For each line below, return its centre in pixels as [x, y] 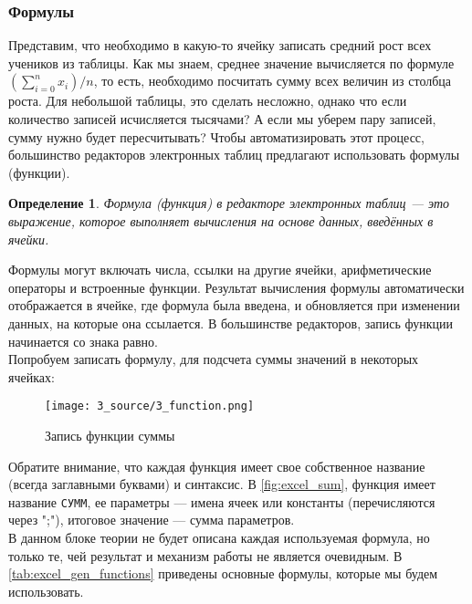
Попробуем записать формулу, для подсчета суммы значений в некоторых [214, 359]
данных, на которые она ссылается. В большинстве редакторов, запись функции [231, 323]
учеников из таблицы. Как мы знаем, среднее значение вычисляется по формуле [231, 62]
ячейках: [31, 376]
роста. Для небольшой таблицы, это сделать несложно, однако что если [208, 101]
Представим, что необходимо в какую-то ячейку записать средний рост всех [220, 45]
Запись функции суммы [110, 435]
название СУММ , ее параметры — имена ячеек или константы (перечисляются [222, 501]
